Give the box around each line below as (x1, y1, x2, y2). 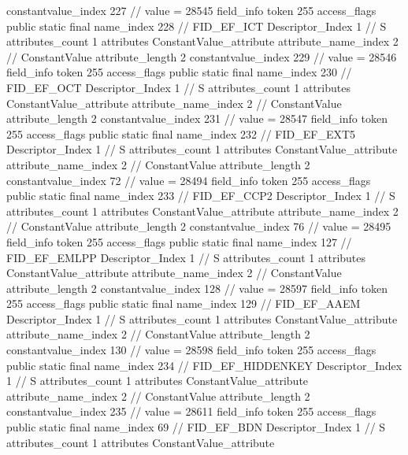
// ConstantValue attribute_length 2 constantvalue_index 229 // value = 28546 (6, 48, 397, 65)
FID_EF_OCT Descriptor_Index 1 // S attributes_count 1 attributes (6, 79, 351, 95)
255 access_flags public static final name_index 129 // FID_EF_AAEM (6, 295, 361, 312)
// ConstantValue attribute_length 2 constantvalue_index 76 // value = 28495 (6, 218, 391, 235)
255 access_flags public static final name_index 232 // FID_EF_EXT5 (6, 125, 356, 142)
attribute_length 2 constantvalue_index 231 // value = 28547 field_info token (6, 110, 388, 127)
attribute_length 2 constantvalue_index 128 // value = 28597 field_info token (6, 279, 388, 296)
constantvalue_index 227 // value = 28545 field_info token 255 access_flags (6, 2, 376, 18)
